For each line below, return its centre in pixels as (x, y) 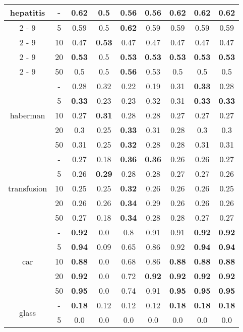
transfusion (28, 188)
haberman (27, 115)
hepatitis (27, 12)
